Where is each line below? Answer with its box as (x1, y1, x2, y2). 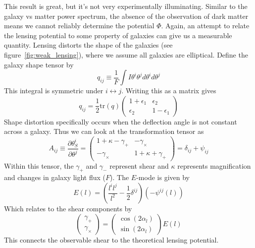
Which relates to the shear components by (4, 203, 132, 214)
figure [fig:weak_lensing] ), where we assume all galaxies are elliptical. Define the (4, 49, 248, 60)
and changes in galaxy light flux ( (4, 172, 106, 183)
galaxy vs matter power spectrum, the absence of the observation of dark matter (4, 10, 249, 21)
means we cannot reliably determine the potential (4, 20, 154, 31)
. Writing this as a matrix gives (121, 85, 216, 96)
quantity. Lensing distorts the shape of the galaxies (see (4, 40, 173, 50)
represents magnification (177, 160, 251, 171)
